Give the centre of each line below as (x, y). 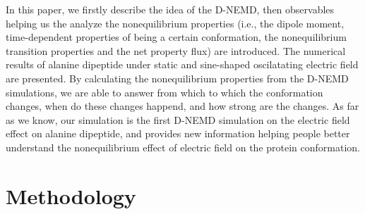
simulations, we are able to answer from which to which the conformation (164, 92)
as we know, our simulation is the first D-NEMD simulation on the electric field (178, 119)
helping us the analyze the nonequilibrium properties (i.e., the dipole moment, (175, 23)
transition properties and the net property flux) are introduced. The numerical (176, 50)
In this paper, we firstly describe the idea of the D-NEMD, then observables (170, 9)
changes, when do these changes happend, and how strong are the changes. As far (182, 106)
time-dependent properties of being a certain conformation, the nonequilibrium (176, 37)
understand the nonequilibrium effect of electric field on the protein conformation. (183, 147)
